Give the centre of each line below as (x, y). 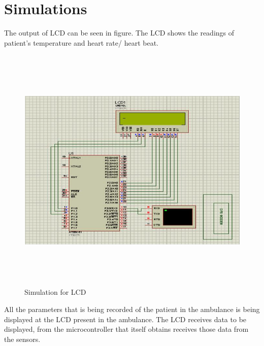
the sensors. (22, 339)
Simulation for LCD (55, 292)
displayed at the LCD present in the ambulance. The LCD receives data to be (125, 319)
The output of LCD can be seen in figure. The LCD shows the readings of (119, 33)
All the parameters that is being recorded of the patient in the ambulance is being (132, 309)
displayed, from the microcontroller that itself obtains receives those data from (126, 329)
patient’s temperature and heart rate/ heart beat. (81, 42)
